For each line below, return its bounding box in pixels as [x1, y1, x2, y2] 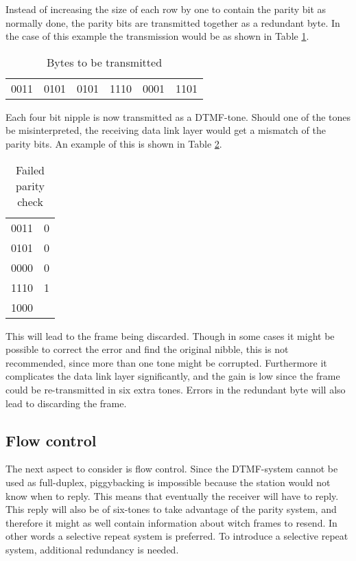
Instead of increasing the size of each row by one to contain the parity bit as [5, 2, 327, 16]
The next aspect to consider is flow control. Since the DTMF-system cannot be [5, 461, 338, 476]
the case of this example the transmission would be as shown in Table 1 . [5, 29, 309, 43]
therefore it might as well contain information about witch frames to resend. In [5, 515, 337, 529]
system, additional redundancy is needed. [5, 542, 179, 556]
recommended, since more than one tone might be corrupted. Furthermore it [5, 355, 327, 369]
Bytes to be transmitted [47, 54, 163, 70]
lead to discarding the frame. [5, 396, 127, 410]
